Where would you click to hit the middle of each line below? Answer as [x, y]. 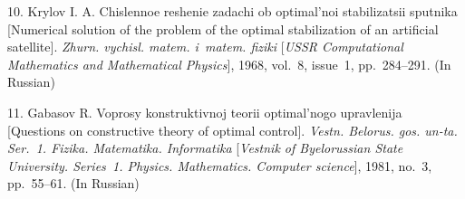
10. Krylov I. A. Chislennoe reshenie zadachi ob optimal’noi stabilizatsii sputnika [232, 11]
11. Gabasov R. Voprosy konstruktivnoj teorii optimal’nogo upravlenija [205, 112]
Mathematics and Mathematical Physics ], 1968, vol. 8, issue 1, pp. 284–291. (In [229, 64]
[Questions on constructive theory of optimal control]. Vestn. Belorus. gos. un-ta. [232, 130]
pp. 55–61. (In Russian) [73, 183]
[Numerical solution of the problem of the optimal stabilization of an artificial [223, 28]
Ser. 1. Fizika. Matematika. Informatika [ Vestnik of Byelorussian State [205, 148]
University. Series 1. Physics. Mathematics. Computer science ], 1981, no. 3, [220, 165]
